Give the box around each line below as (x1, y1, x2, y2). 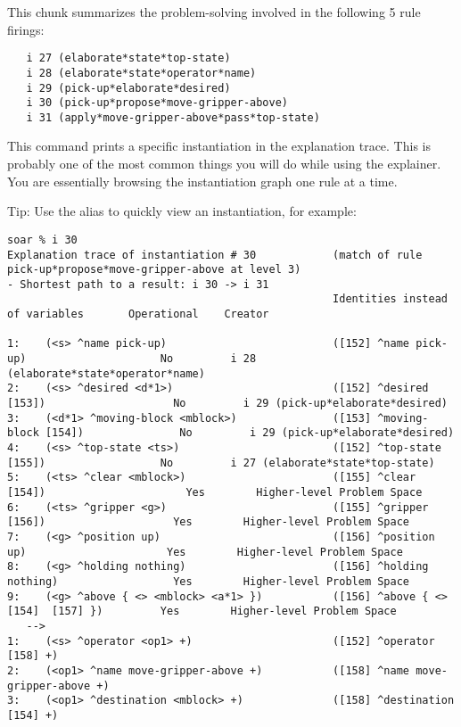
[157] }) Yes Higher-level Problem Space (52, 605, 397, 618)
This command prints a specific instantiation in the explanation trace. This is (7, 136, 431, 155)
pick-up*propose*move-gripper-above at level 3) (7, 263, 301, 277)
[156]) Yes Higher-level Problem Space (7, 516, 410, 529)
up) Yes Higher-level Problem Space (7, 545, 403, 558)
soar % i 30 (7, 233, 78, 246)
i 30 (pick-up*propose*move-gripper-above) (26, 96, 288, 110)
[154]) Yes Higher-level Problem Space (7, 486, 423, 499)
